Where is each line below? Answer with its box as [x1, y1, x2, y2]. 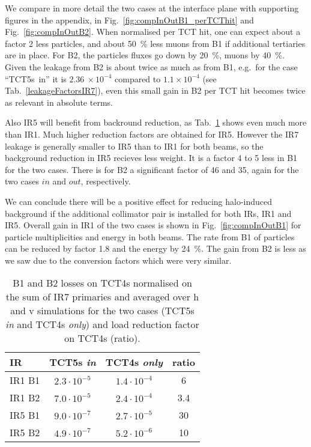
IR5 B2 [10, 425, 40, 440]
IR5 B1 [10, 408, 40, 422]
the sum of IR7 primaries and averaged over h [5, 290, 199, 304]
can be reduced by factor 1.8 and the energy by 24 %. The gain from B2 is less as [5, 242, 306, 255]
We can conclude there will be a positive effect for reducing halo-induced [5, 195, 273, 207]
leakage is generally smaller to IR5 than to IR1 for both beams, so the [5, 139, 264, 152]
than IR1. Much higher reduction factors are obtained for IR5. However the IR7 [5, 127, 299, 140]
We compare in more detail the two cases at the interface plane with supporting [5, 2, 299, 14]
